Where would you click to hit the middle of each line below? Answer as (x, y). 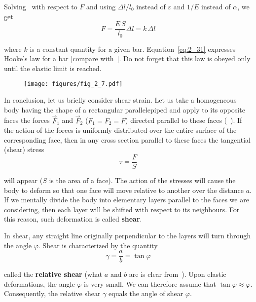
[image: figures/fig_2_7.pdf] (73, 84)
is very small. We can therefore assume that (150, 283)
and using (101, 6)
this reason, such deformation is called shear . (73, 219)
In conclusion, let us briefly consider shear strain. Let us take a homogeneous (120, 100)
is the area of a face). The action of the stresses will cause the (142, 180)
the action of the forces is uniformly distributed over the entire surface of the (120, 130)
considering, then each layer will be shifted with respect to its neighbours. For (122, 209)
